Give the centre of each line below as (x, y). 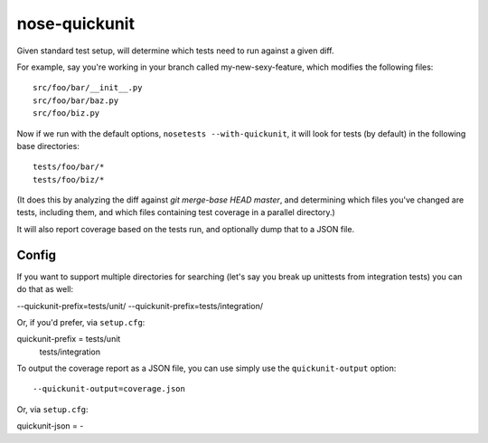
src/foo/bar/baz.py (76, 100)
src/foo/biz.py (66, 113)
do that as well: (45, 289)
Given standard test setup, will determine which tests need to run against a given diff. (175, 51)
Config (36, 254)
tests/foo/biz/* (69, 179)
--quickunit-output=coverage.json (109, 389)
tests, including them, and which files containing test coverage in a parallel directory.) (176, 212)
